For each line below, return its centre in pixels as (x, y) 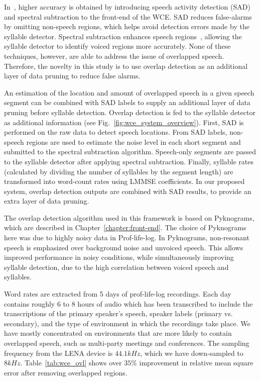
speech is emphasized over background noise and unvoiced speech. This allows (124, 247)
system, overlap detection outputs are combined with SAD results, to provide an (128, 191)
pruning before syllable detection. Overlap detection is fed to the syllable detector (130, 112)
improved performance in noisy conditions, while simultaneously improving (119, 257)
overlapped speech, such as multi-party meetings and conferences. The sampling (127, 343)
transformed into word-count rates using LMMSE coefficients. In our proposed (124, 181)
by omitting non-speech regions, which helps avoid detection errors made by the (127, 26)
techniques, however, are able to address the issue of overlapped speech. (114, 56)
